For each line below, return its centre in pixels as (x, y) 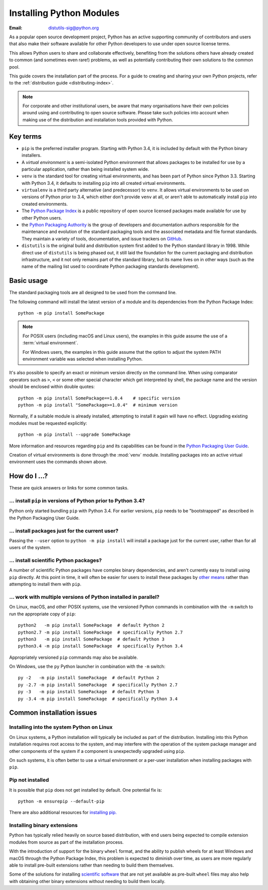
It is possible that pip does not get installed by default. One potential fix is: (86, 790)
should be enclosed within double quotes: (52, 387)
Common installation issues (53, 713)
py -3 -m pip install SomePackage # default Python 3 (89, 692)
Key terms (25, 136)
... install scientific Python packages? (56, 561)
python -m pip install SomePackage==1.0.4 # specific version (99, 398)
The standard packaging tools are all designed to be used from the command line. (93, 293)
